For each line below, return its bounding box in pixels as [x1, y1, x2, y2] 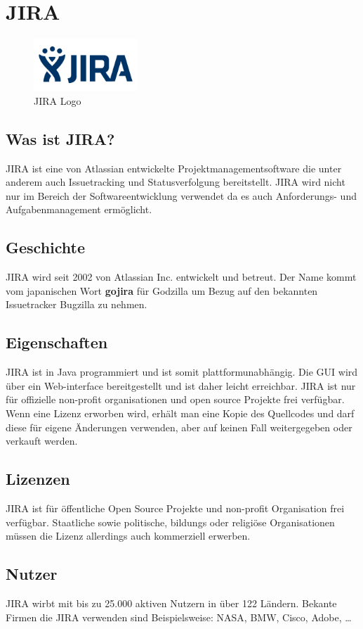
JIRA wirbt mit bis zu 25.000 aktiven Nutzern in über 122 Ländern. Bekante [6, 596, 337, 611]
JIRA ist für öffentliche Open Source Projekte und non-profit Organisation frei [6, 501, 345, 516]
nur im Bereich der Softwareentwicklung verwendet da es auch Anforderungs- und [6, 188, 357, 203]
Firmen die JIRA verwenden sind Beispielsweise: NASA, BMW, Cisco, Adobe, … [6, 609, 352, 624]
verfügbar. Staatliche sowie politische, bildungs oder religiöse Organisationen [6, 514, 335, 529]
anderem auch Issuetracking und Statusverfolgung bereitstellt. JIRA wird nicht [6, 174, 345, 189]
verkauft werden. [6, 433, 78, 448]
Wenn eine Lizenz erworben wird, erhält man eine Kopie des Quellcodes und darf [6, 406, 355, 421]
